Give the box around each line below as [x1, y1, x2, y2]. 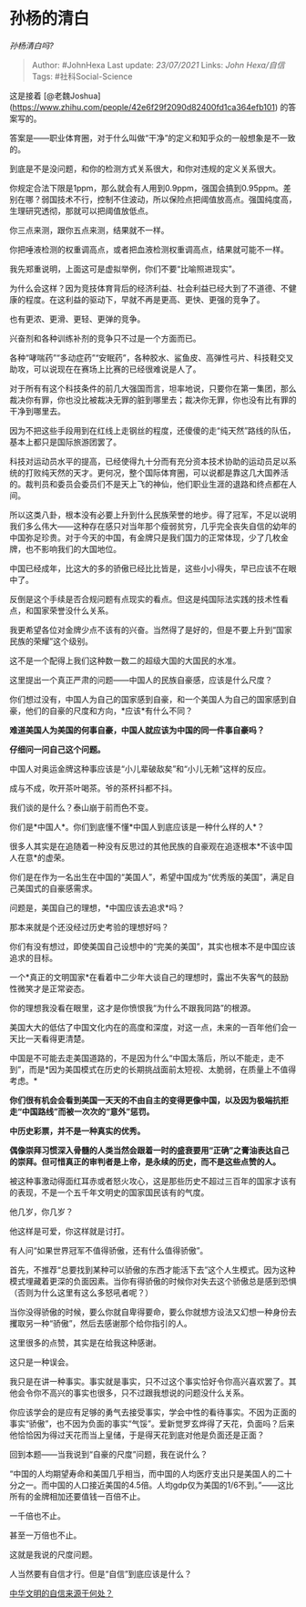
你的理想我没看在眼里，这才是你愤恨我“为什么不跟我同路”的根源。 [9, 1002, 257, 1013]
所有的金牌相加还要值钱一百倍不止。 [9, 1490, 146, 1501]
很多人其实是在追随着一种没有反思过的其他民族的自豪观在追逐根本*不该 [9, 840, 278, 852]
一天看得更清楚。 [25, 1033, 89, 1044]
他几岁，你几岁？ [9, 1206, 74, 1217]
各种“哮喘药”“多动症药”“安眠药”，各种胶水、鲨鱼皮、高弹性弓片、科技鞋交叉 [9, 352, 294, 363]
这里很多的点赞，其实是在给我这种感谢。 [9, 1336, 161, 1348]
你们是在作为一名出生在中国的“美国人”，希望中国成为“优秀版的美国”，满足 [9, 871, 287, 882]
